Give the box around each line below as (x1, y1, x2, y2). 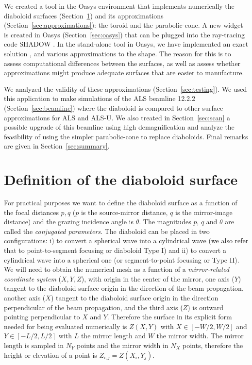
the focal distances (4, 207, 59, 217)
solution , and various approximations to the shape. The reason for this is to (4, 48, 231, 58)
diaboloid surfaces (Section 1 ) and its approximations (4, 10, 164, 20)
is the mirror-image (175, 207, 233, 217)
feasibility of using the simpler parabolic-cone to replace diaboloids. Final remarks (4, 131, 248, 141)
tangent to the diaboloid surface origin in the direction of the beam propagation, (4, 283, 244, 293)
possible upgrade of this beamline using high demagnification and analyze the (4, 122, 235, 132)
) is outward (187, 302, 224, 312)
